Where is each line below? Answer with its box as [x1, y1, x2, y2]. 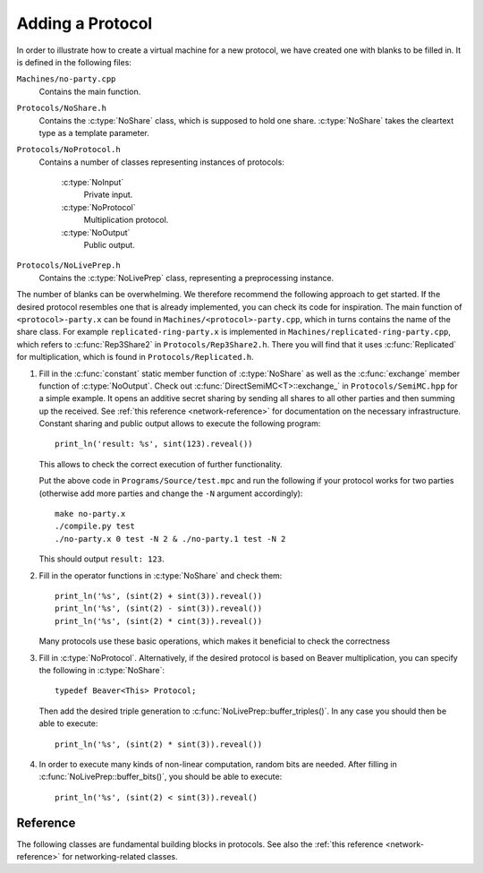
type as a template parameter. [38, 127, 149, 138]
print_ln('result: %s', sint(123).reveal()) [55, 439, 254, 449]
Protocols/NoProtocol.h [16, 144, 121, 155]
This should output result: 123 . [38, 553, 165, 564]
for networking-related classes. [62, 851, 178, 861]
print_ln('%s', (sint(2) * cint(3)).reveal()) [55, 616, 263, 626]
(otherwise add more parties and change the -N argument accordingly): [38, 488, 303, 499]
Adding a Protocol [16, 13, 153, 33]
